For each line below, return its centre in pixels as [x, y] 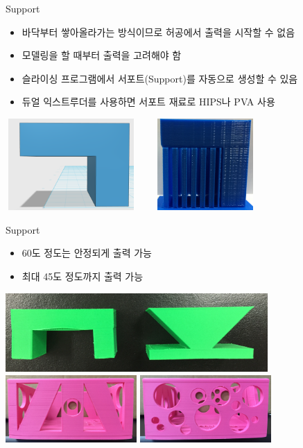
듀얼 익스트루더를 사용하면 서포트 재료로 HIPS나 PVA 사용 [148, 102]
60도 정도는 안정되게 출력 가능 [87, 253]
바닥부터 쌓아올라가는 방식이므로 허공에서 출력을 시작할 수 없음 [158, 32]
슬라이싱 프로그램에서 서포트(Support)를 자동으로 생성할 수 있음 [160, 78]
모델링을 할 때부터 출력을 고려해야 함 [102, 55]
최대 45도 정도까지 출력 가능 [83, 276]
